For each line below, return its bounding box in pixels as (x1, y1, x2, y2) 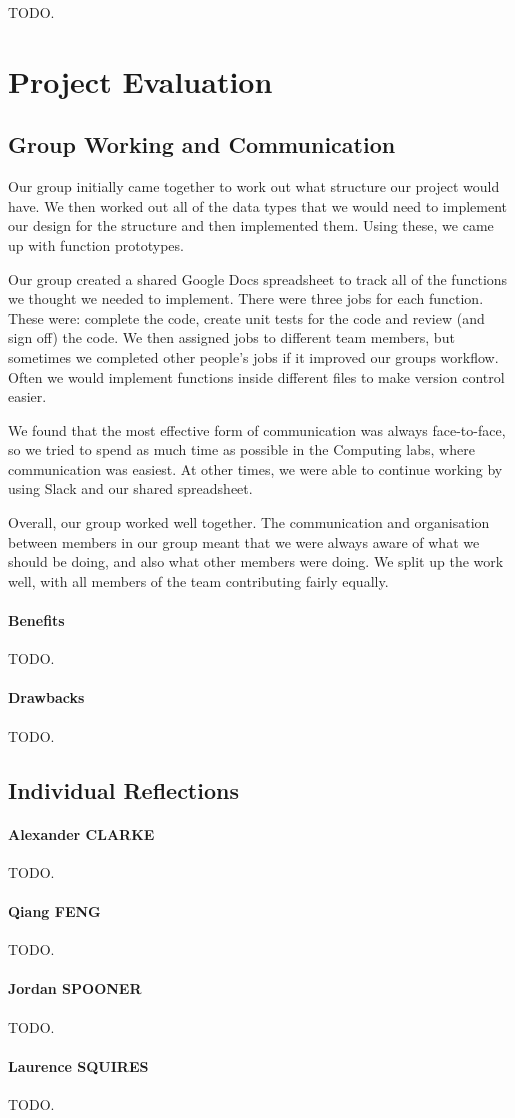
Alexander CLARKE (8, 823, 155, 844)
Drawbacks (8, 687, 85, 708)
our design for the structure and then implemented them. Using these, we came (8, 215, 494, 236)
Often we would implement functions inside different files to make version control (8, 366, 505, 387)
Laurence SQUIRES (8, 1055, 149, 1076)
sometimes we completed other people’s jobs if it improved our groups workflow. (8, 346, 499, 367)
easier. (8, 386, 47, 407)
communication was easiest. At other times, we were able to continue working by (8, 458, 503, 479)
